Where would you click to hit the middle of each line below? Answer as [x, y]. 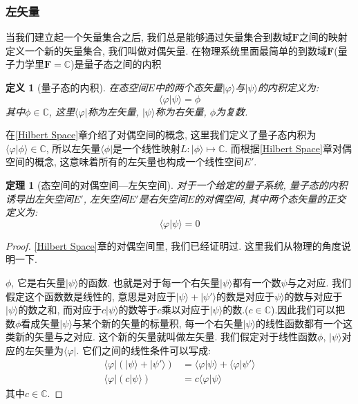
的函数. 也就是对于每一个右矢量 [149, 282]
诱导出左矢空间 [39, 198]
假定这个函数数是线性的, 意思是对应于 [91, 296]
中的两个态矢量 [188, 87]
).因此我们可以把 [308, 310]
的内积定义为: [288, 87]
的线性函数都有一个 [299, 323]
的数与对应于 [313, 296]
